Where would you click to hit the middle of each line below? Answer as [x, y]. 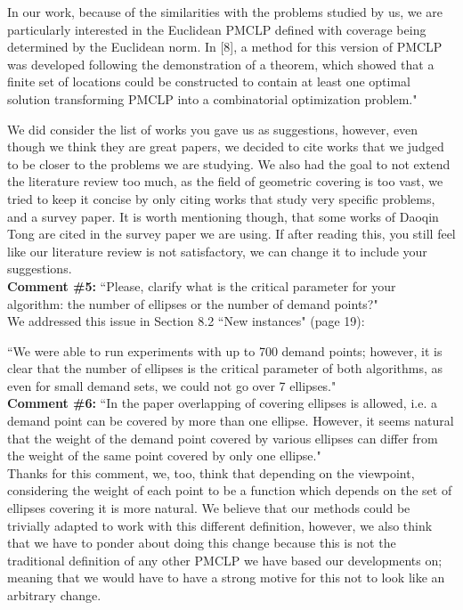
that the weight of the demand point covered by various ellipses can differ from [223, 438]
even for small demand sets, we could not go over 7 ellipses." [172, 385]
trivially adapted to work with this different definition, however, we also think [220, 525]
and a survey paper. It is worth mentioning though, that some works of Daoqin [223, 216]
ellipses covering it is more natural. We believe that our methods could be [209, 508]
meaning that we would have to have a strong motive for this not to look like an [226, 577]
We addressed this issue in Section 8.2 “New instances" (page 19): [186, 321]
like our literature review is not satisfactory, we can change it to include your [217, 251]
